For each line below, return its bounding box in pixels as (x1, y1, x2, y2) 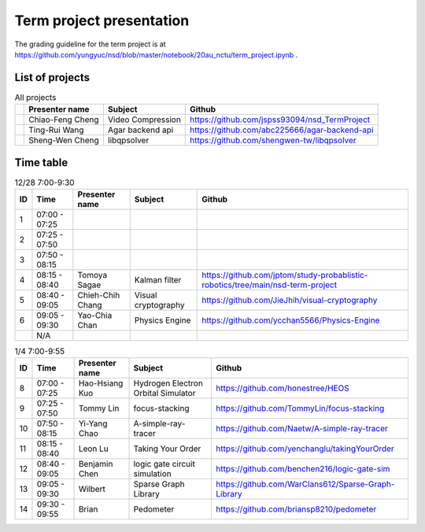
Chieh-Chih (77, 290, 120, 301)
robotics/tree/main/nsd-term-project (201, 279, 338, 290)
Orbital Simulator (133, 388, 196, 399)
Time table (14, 156, 68, 169)
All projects (14, 92, 57, 103)
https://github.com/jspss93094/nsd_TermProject (190, 114, 371, 125)
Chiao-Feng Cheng (28, 114, 99, 125)
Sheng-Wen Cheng (28, 135, 100, 146)
